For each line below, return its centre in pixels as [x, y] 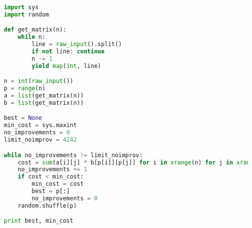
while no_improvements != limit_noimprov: [73, 155]
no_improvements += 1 [52, 170]
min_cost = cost [58, 184]
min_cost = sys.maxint [40, 125]
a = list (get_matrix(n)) [44, 96]
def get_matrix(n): [35, 30]
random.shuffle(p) [47, 205]
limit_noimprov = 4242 [40, 140]
